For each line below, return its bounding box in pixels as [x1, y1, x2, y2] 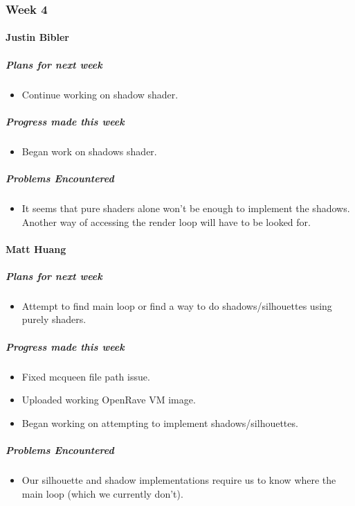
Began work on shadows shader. [21, 143, 157, 158]
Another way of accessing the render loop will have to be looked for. [21, 214, 311, 229]
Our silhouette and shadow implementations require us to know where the [21, 472, 336, 487]
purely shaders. [21, 312, 87, 326]
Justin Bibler [6, 30, 69, 44]
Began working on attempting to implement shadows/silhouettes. [21, 415, 298, 430]
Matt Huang [6, 241, 66, 256]
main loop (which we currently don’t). [21, 486, 183, 500]
